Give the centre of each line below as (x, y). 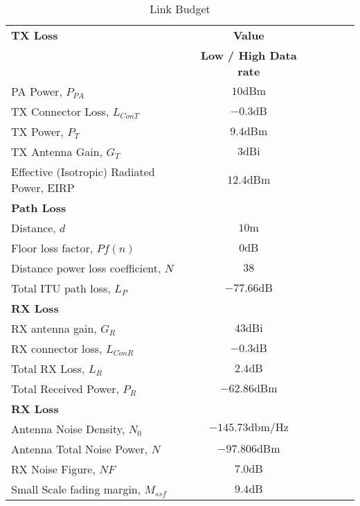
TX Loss (35, 35)
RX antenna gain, (54, 328)
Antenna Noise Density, (68, 429)
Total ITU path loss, (61, 288)
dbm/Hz (268, 428)
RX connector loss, (57, 348)
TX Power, (37, 131)
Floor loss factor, (52, 248)
